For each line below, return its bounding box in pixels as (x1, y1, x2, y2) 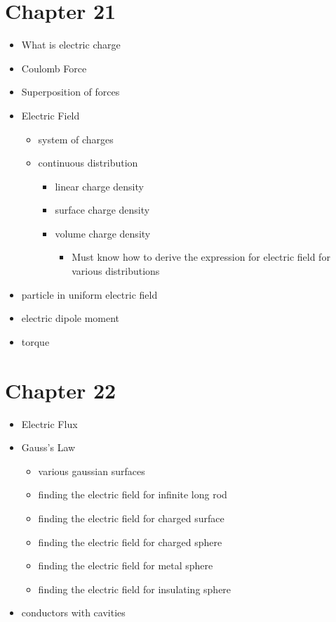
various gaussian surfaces (38, 463, 145, 478)
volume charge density (55, 226, 151, 240)
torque (21, 334, 50, 349)
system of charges (38, 131, 114, 146)
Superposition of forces (21, 84, 120, 99)
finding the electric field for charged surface (38, 510, 224, 525)
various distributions (72, 264, 160, 278)
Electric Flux (21, 416, 78, 431)
